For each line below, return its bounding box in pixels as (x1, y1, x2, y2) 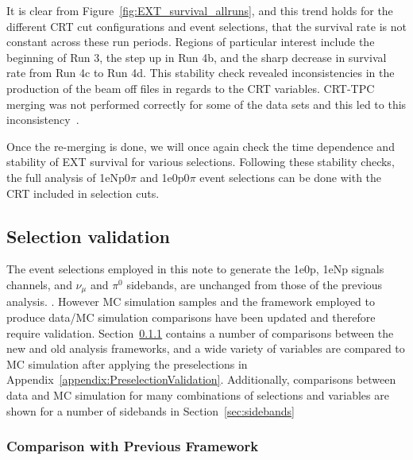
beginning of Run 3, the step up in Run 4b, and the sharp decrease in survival (6, 48, 387, 65)
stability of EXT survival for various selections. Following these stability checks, (6, 153, 395, 170)
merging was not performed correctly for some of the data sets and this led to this (6, 95, 407, 112)
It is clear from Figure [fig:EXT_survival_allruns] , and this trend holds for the (6, 2, 393, 18)
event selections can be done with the (199, 168, 382, 185)
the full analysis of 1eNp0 (6, 168, 130, 185)
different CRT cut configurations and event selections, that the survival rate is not (6, 17, 407, 34)
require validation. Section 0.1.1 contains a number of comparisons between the (6, 324, 394, 341)
